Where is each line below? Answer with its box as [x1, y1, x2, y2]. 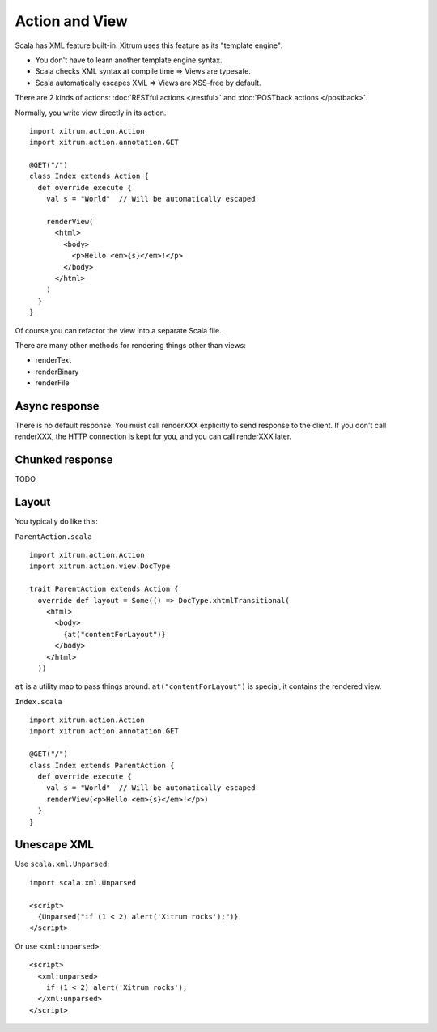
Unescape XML [15, 838, 95, 852]
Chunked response [15, 453, 113, 467]
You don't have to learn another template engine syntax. [35, 55, 223, 65]
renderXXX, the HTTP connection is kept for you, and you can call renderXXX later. [15, 431, 292, 441]
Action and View [15, 12, 129, 30]
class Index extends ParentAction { [29, 761, 175, 770]
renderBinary [35, 367, 79, 376]
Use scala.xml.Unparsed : [15, 859, 109, 869]
